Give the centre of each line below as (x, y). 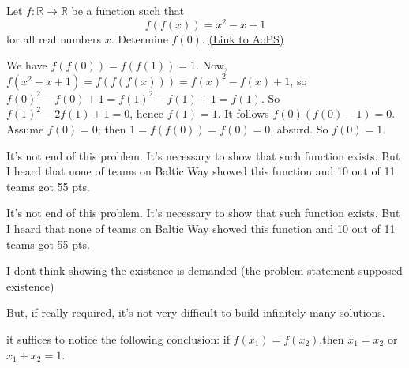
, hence (147, 113)
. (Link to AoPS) (243, 38)
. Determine (139, 38)
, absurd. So (299, 129)
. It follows (243, 113)
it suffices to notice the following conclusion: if (118, 338)
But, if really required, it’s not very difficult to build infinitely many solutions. (196, 312)
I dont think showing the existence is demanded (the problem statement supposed (204, 270)
